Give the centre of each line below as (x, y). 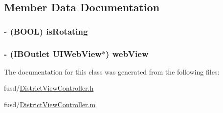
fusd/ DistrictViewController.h (49, 88)
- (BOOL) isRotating (46, 31)
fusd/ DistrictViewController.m (50, 104)
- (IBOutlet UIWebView (53, 53)
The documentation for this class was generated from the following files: (112, 71)
